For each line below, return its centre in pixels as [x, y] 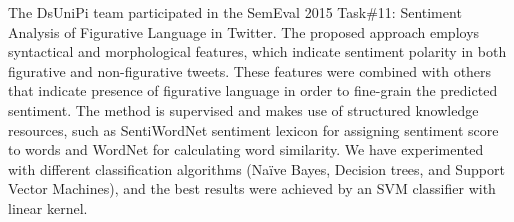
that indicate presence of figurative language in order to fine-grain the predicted [253, 90]
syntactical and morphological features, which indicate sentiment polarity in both [257, 51]
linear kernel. [48, 207]
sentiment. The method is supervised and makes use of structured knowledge [243, 109]
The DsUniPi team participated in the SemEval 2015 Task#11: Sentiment [235, 12]
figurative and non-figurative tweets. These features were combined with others [250, 70]
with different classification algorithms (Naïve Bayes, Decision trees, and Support [256, 168]
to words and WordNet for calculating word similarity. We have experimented [246, 149]
